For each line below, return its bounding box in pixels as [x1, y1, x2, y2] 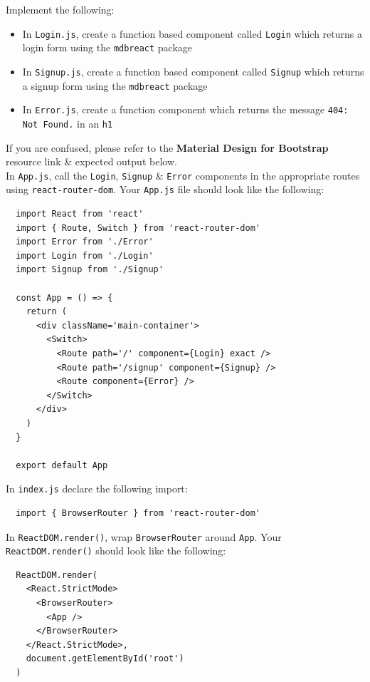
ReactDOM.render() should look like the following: [6, 543, 226, 558]
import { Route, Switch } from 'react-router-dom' [16, 222, 260, 233]
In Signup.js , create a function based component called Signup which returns [22, 63, 364, 78]
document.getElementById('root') [26, 653, 184, 664]
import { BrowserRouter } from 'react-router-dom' [16, 507, 260, 518]
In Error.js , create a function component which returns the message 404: [22, 102, 349, 117]
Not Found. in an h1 [22, 115, 113, 130]
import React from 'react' [16, 209, 144, 219]
